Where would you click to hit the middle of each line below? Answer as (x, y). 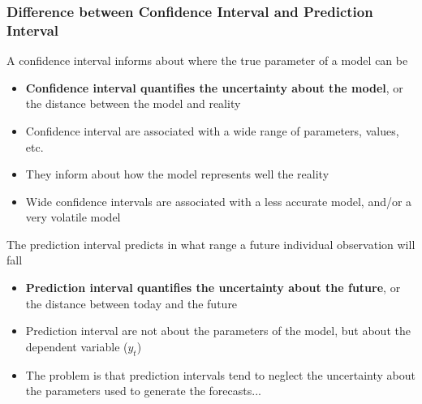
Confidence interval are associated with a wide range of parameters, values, (212, 130)
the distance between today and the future (131, 303)
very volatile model (73, 217)
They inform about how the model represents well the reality (177, 174)
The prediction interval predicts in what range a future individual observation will (211, 244)
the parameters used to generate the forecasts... (143, 391)
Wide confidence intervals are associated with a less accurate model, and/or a (219, 201)
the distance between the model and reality (133, 103)
